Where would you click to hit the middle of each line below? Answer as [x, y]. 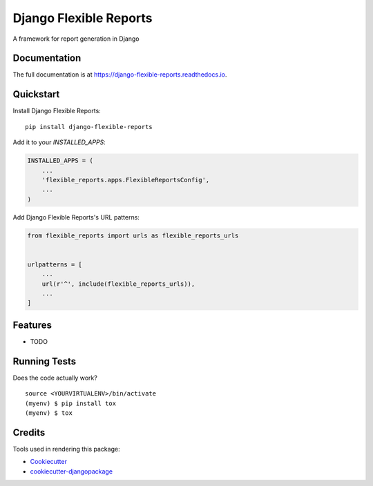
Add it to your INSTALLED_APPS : [59, 142]
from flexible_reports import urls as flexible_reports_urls [133, 235]
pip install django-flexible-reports [89, 127]
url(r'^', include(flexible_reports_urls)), [118, 284]
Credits [29, 432]
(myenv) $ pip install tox [71, 403]
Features [32, 325]
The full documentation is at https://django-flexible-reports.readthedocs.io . [120, 75]
